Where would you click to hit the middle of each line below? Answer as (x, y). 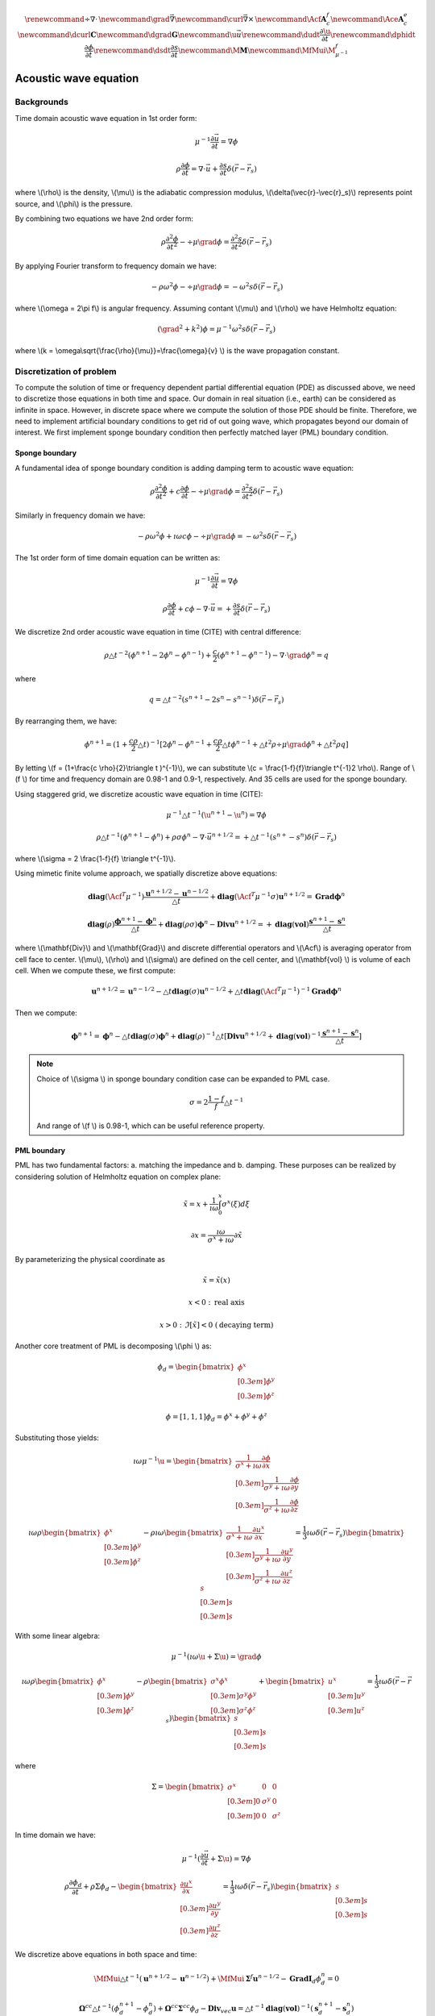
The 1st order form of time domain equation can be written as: (118, 557)
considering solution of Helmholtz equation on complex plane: (118, 1177)
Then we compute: (46, 1013)
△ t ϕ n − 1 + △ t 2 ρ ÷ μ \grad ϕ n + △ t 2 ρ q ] (285, 744)
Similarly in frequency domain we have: (80, 515)
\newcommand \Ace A (367, 19)
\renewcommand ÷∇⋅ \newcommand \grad (97, 19)
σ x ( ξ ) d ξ (236, 1204)
